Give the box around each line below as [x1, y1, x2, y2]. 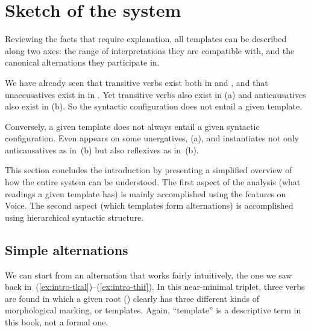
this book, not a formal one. [5, 316, 108, 328]
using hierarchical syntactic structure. [5, 211, 144, 223]
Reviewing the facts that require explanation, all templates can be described [5, 32, 287, 45]
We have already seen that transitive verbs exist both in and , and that [5, 76, 268, 88]
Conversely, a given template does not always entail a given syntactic [5, 120, 260, 132]
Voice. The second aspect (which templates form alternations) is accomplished [5, 199, 294, 212]
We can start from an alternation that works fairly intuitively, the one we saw [5, 268, 292, 281]
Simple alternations [5, 240, 128, 259]
